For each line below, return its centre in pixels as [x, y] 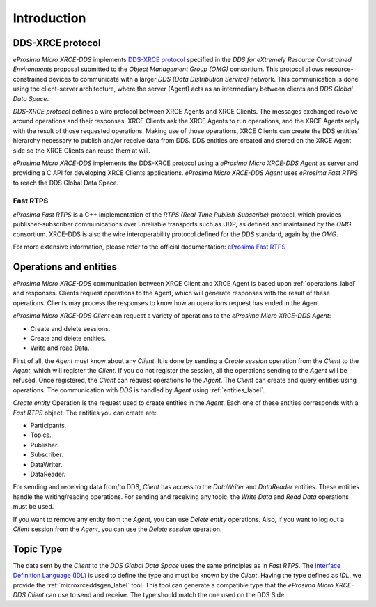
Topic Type [38, 549]
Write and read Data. [60, 348]
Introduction [49, 18]
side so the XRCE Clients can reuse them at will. [81, 151]
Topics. [41, 435]
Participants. [48, 426]
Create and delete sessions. [70, 328]
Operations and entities [65, 267]
